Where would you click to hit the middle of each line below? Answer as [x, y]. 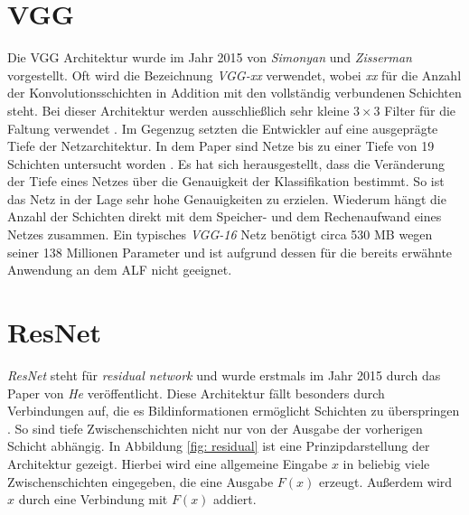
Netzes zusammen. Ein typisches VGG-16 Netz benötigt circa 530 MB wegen [220, 234]
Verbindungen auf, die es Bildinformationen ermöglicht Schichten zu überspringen [234, 411]
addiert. [235, 499]
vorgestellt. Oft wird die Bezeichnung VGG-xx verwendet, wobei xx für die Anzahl [234, 75]
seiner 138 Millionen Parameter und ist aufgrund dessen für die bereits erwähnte [230, 252]
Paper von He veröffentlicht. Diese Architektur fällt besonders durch [196, 393]
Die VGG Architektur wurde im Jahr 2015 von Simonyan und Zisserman [210, 57]
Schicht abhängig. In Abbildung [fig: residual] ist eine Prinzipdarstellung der [219, 446]
